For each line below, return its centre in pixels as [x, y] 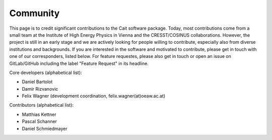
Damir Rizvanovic [40, 89]
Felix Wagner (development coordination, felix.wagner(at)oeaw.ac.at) [94, 96]
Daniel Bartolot [37, 82]
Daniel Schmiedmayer [45, 128]
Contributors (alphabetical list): [42, 105]
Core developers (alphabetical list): [46, 73]
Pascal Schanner [40, 121]
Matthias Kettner [39, 114]
